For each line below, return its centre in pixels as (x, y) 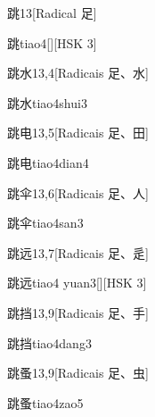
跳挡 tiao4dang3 (49, 342)
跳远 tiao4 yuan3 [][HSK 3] (77, 283)
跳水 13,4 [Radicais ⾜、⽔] (78, 73)
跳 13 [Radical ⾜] (52, 13)
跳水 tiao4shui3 (47, 102)
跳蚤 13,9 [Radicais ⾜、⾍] (78, 373)
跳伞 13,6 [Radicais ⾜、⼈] (78, 192)
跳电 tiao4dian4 (48, 162)
